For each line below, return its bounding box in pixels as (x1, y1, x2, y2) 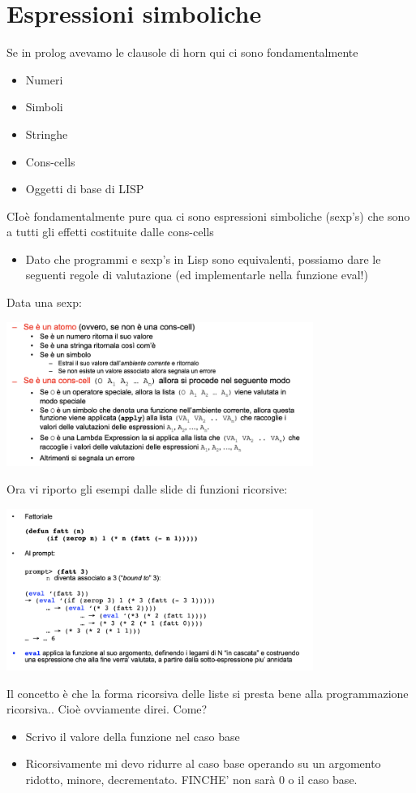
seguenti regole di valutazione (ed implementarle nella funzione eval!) (25, 266, 368, 283)
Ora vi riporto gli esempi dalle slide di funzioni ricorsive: (6, 480, 288, 497)
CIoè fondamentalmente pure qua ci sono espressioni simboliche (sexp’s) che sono (6, 207, 410, 224)
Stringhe (25, 125, 68, 142)
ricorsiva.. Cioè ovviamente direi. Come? (6, 700, 208, 718)
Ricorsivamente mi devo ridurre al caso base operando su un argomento (25, 755, 381, 772)
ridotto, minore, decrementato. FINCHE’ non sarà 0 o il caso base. (25, 771, 358, 788)
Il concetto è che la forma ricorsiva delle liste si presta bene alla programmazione (6, 684, 409, 701)
